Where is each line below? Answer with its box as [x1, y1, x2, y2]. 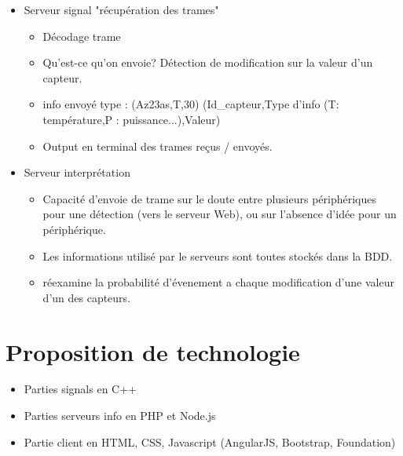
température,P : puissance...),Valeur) [42, 111, 221, 127]
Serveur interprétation [24, 164, 130, 181]
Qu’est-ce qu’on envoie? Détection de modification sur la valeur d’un [42, 54, 373, 71]
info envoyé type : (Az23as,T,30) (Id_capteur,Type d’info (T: [42, 96, 339, 112]
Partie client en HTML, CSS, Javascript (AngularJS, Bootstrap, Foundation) [24, 433, 396, 450]
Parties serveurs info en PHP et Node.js [24, 407, 216, 424]
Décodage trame [42, 27, 121, 44]
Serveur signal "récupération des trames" [24, 2, 219, 17]
